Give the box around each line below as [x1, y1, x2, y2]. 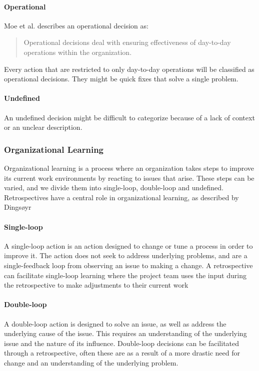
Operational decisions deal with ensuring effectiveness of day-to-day [23, 37, 231, 47]
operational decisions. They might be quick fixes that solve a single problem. [4, 73, 238, 84]
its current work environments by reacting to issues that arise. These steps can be [4, 172, 254, 183]
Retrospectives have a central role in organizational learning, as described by [4, 192, 239, 202]
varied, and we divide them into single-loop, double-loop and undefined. [4, 182, 223, 193]
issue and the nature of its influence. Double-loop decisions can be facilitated [4, 338, 239, 348]
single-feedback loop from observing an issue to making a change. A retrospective [4, 260, 253, 270]
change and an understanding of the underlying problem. [4, 357, 178, 368]
